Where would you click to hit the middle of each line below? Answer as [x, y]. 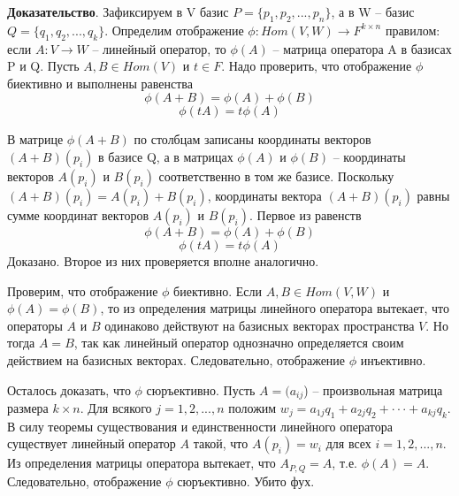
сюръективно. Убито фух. [246, 481]
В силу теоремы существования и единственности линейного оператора [200, 426]
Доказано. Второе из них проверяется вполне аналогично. [163, 260]
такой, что [221, 443]
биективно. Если [218, 290]
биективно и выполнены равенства [100, 83]
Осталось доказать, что [69, 389]
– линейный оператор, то [159, 48]
